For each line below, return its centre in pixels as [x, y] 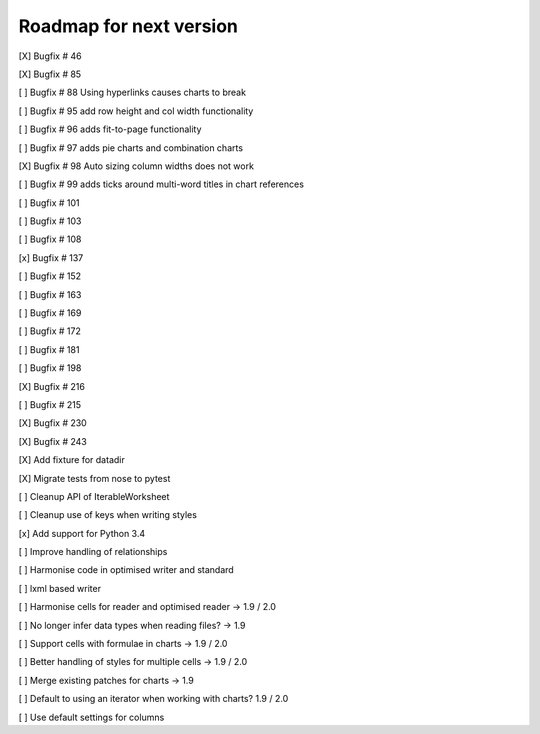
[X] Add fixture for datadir [71, 460]
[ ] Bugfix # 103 [50, 221]
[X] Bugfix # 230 [52, 423]
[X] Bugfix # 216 [51, 386]
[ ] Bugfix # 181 [49, 349]
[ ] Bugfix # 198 [50, 368]
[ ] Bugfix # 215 [50, 404]
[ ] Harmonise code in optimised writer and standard [126, 570]
